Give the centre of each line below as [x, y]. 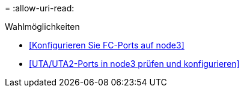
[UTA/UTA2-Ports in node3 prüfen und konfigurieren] [134, 64]
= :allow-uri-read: [40, 8]
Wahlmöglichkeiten [42, 27]
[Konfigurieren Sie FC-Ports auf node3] [107, 45]
